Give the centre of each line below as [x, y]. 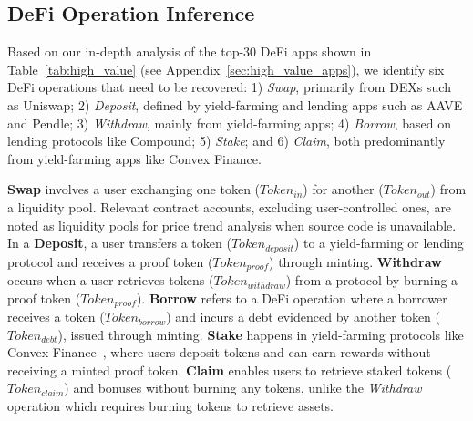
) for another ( [343, 189]
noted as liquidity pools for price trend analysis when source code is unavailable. [232, 225]
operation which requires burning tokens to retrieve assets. [171, 406]
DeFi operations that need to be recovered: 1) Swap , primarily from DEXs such [229, 87]
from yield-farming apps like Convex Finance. [134, 158]
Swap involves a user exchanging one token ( [134, 189]
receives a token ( [56, 317]
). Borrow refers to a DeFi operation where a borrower [292, 298]
